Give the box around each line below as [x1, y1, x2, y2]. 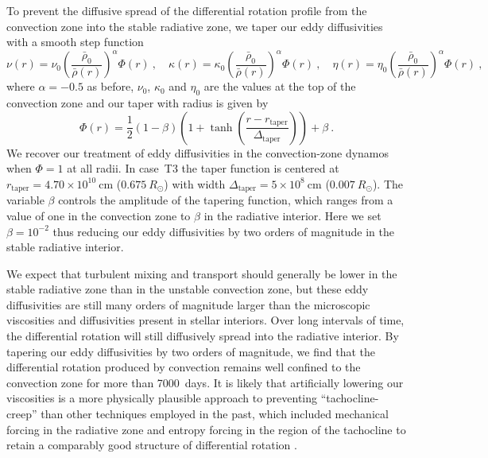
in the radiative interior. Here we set [203, 207, 381, 223]
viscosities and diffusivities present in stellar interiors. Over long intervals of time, [6, 312, 405, 328]
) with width [164, 175, 226, 192]
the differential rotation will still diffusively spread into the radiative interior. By [6, 328, 399, 344]
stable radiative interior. [6, 239, 124, 255]
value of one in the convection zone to [6, 207, 191, 223]
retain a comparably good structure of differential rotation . [6, 437, 297, 453]
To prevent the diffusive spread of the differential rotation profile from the [6, 2, 367, 18]
